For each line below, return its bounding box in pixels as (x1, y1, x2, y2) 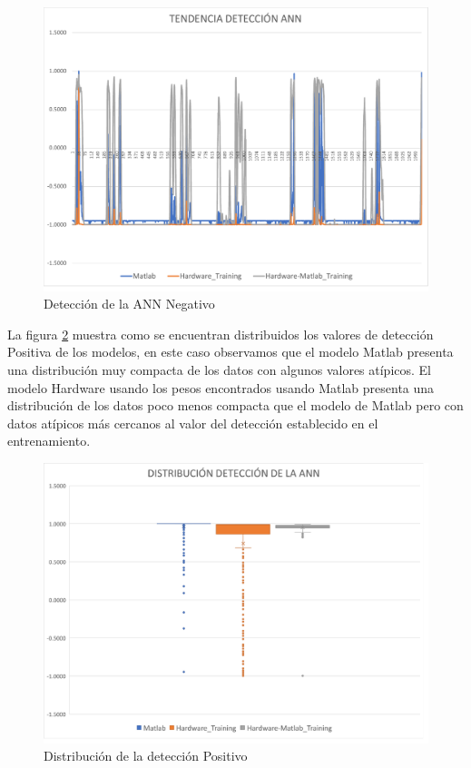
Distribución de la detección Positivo (44, 746, 248, 765)
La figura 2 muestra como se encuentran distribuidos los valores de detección (7, 324, 434, 343)
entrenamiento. (7, 431, 91, 450)
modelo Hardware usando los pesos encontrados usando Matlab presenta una (7, 378, 435, 397)
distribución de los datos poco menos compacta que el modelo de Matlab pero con (7, 396, 464, 415)
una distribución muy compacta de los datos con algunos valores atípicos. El (7, 359, 432, 379)
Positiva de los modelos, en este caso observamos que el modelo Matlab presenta (7, 342, 454, 361)
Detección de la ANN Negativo (44, 294, 215, 313)
